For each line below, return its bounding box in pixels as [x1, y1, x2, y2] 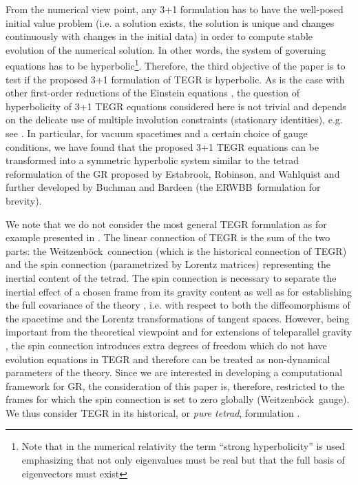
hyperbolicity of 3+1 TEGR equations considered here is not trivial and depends [6, 99, 346, 113]
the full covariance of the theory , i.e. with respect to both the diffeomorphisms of [6, 298, 350, 312]
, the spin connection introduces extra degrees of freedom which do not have [6, 338, 327, 352]
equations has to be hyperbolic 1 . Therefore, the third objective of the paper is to [6, 56, 346, 73]
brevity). [6, 193, 42, 207]
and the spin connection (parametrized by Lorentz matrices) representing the [6, 257, 330, 271]
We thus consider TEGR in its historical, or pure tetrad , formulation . [6, 405, 300, 420]
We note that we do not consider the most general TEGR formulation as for [6, 216, 327, 231]
